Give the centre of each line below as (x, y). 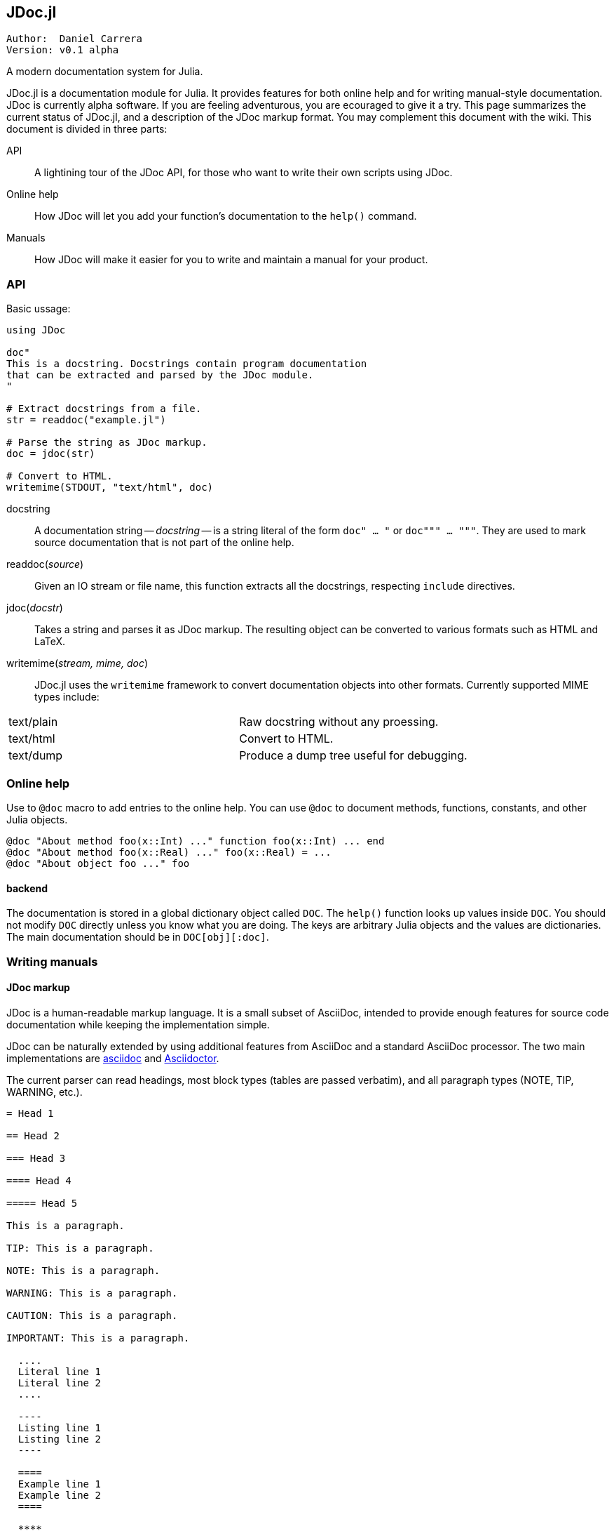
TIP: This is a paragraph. (80, 1248)
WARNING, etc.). (45, 1092)
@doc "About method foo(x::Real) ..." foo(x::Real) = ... (169, 852)
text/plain (33, 722)
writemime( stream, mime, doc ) (77, 663)
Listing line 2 (59, 1439)
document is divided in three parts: (87, 129)
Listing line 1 (59, 1427)
